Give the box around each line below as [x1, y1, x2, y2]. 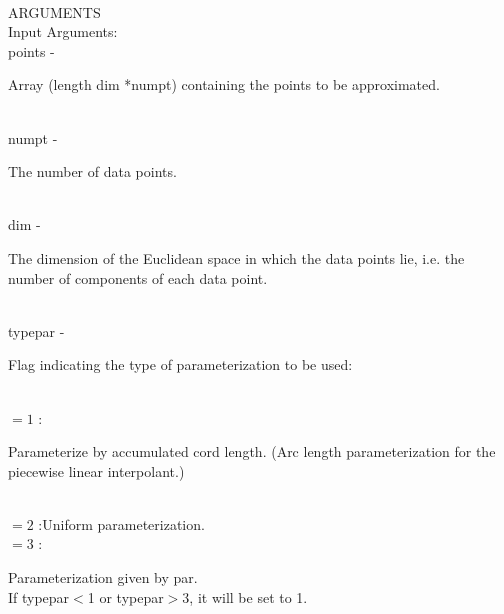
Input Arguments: [8, 21, 118, 42]
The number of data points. [8, 161, 177, 182]
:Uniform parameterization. [38, 513, 205, 534]
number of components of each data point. [8, 267, 268, 288]
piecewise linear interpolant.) [8, 460, 185, 481]
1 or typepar [87, 586, 164, 607]
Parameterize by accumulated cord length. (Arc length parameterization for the [8, 441, 496, 462]
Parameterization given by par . [8, 567, 198, 588]
